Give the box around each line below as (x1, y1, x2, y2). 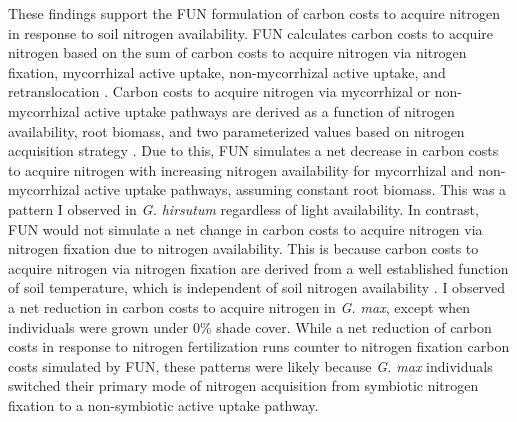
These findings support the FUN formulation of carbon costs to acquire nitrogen (8, 3, 500, 23)
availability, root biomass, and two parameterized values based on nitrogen (8, 120, 465, 141)
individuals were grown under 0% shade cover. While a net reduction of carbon (8, 316, 492, 337)
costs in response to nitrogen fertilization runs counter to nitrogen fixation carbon (8, 336, 510, 357)
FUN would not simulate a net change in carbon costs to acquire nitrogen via (8, 218, 483, 239)
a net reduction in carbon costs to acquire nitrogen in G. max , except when (8, 296, 471, 317)
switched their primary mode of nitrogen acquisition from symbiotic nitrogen (8, 375, 479, 396)
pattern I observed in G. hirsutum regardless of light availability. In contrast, (8, 198, 479, 219)
